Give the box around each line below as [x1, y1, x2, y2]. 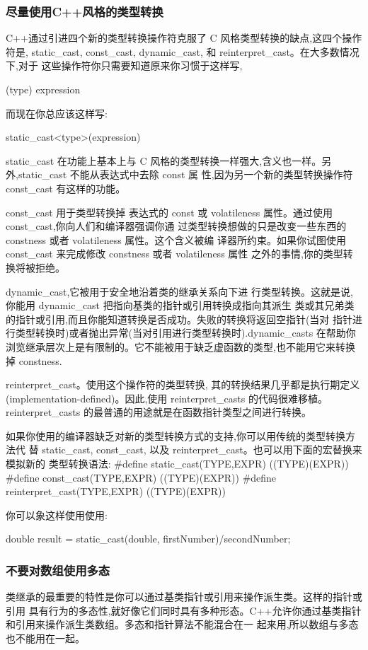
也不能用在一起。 [6, 631, 85, 646]
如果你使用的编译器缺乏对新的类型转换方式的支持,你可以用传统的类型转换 [6, 428, 345, 443]
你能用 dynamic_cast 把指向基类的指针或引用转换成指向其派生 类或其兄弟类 [6, 298, 355, 313]
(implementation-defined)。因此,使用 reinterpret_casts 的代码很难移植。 [6, 390, 328, 405]
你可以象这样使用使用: [6, 507, 108, 522]
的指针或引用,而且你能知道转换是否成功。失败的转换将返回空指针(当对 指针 [6, 311, 352, 326]
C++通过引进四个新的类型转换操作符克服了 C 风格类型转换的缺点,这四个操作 [6, 30, 362, 45]
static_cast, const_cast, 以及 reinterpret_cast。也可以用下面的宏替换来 [42, 442, 362, 457]
